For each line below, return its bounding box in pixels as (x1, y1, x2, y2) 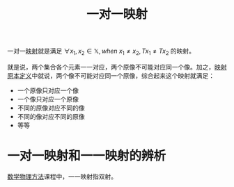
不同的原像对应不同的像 (17, 104, 85, 112)
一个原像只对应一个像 (17, 86, 79, 95)
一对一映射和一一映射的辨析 (7, 148, 166, 164)
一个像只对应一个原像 (17, 95, 79, 103)
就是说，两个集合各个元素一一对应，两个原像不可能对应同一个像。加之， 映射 (7, 63, 227, 71)
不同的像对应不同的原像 (17, 112, 85, 120)
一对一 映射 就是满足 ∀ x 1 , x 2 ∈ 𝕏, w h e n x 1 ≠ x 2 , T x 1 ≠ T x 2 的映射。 (7, 47, 195, 56)
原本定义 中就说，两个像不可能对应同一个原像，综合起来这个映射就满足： (7, 71, 214, 80)
